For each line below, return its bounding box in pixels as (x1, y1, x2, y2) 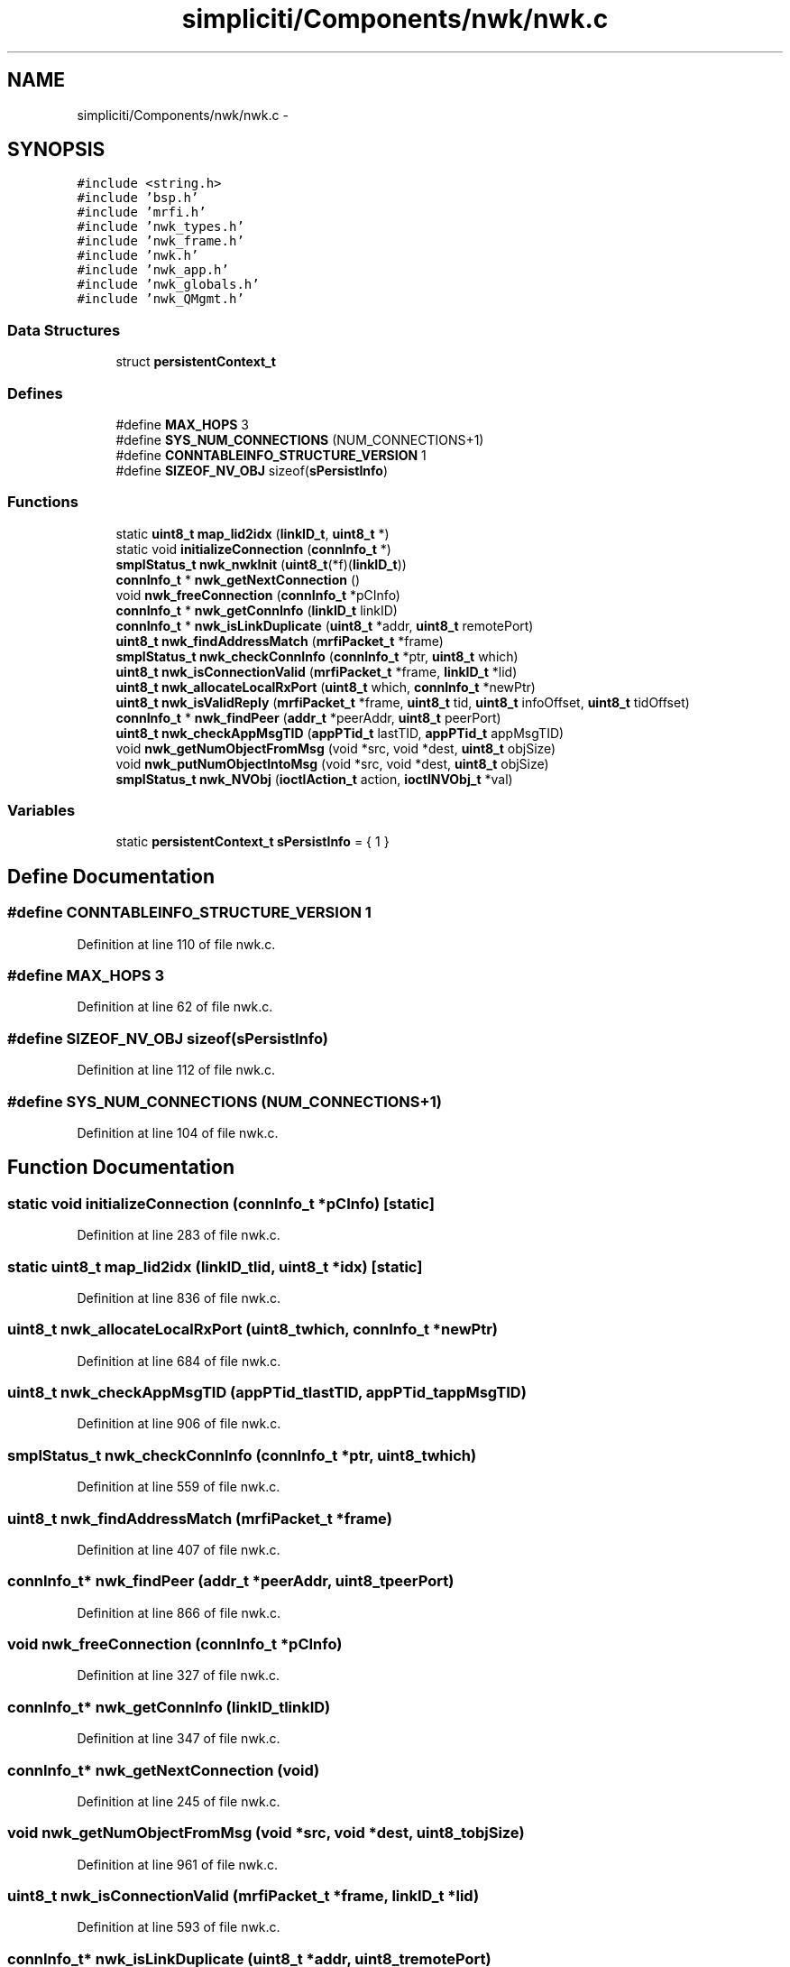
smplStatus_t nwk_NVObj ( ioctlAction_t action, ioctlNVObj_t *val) (115, 771, 513, 787)
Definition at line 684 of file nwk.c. (77, 1353, 281, 1369)
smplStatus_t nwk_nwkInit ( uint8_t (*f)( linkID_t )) (115, 556, 407, 572)
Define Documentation (7, 864, 215, 888)
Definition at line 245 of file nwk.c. (77, 1793, 280, 1809)
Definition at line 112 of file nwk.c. (77, 1062, 275, 1078)
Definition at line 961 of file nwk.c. (77, 1856, 279, 1872)
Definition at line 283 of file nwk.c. (77, 1227, 280, 1243)
